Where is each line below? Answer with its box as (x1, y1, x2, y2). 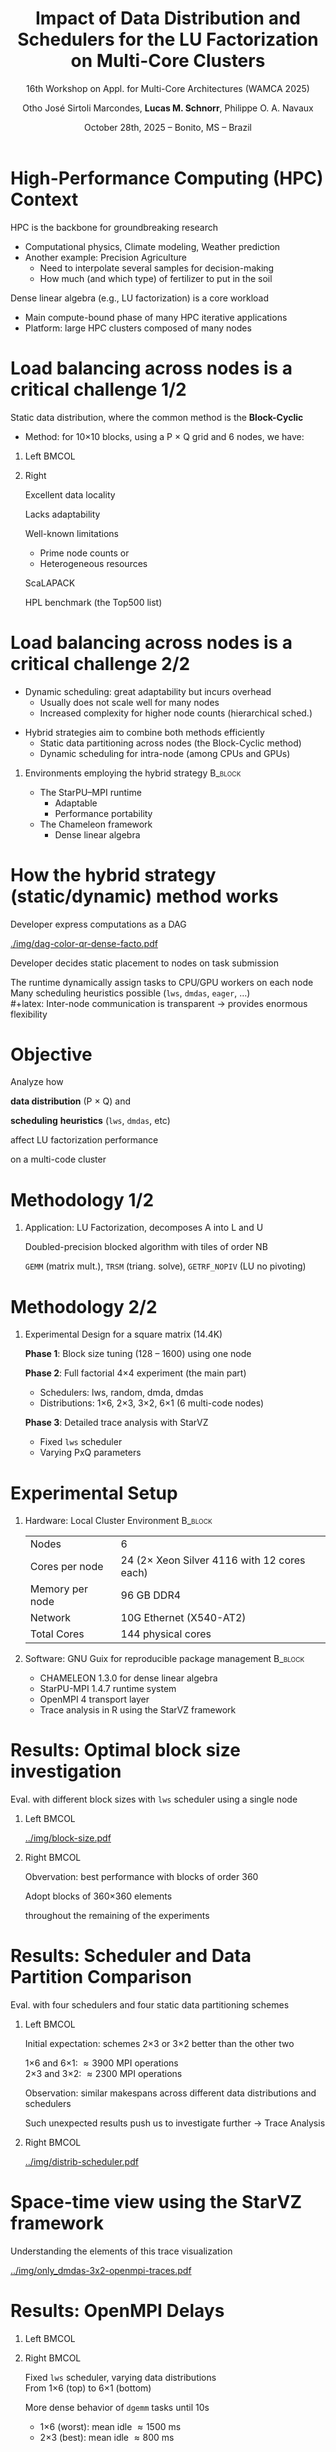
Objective (10, 1043, 93, 1066)
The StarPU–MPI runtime (39, 786, 142, 798)
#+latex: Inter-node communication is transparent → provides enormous (10, 997, 308, 1009)
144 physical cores (120, 1627, 212, 1641)
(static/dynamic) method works (10, 885, 279, 907)
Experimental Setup (10, 1482, 178, 1504)
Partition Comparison (10, 1966, 192, 1989)
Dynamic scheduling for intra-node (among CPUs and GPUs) (39, 747, 291, 759)
